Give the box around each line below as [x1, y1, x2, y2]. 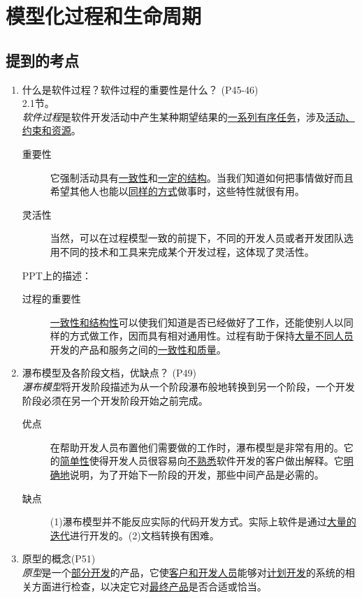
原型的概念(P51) [22, 551, 96, 566]
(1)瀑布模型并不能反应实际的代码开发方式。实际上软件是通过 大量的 [50, 514, 356, 529]
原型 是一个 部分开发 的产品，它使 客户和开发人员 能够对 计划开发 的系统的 [22, 565, 345, 580]
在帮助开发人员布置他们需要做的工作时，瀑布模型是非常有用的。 [50, 439, 344, 454]
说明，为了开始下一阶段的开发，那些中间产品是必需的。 [69, 467, 324, 482]
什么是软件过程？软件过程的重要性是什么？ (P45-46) [22, 82, 259, 96]
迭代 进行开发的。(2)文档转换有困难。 [50, 527, 219, 542]
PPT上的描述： [22, 268, 92, 282]
